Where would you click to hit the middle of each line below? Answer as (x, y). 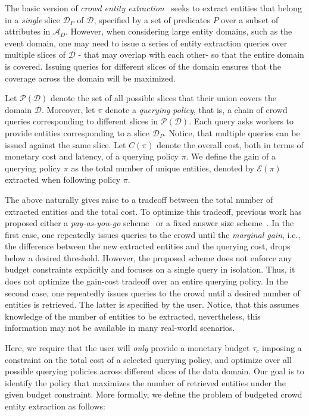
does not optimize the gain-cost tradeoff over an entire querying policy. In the (146, 281)
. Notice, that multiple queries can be (232, 132)
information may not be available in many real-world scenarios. (120, 328)
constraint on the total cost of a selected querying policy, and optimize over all (148, 359)
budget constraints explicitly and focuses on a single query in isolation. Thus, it (150, 269)
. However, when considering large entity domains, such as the (179, 31)
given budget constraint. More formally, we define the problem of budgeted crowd (154, 394)
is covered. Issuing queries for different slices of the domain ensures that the (143, 66)
